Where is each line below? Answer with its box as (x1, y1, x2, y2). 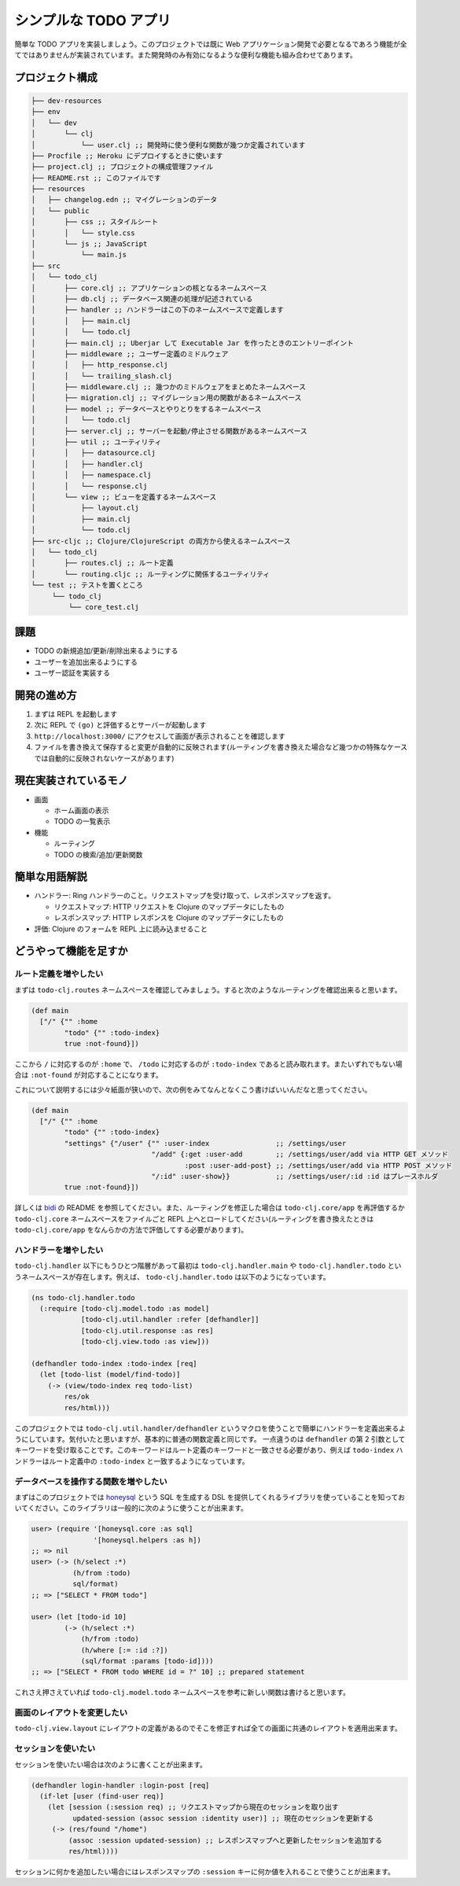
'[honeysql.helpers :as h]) (93, 1535, 202, 1545)
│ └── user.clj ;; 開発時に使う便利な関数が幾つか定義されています (31, 140, 306, 149)
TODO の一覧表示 (53, 816, 111, 826)
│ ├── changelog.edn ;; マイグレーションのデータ (31, 195, 218, 204)
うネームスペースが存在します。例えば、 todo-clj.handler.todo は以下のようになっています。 (14, 1272, 330, 1281)
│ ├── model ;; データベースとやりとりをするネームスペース (31, 404, 262, 413)
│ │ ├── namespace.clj (31, 470, 153, 480)
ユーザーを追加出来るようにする (34, 657, 138, 666)
